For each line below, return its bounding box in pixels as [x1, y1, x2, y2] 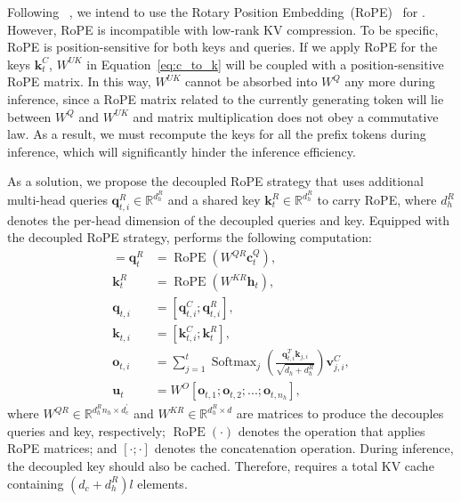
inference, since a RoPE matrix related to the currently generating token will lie [7, 89, 444, 108]
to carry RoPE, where [317, 190, 437, 208]
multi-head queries [7, 190, 108, 208]
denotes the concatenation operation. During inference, [154, 439, 454, 457]
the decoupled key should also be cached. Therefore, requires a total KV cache [7, 457, 434, 475]
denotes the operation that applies [238, 421, 425, 440]
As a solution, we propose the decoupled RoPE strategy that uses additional [7, 172, 424, 190]
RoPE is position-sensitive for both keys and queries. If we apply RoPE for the [7, 37, 438, 56]
